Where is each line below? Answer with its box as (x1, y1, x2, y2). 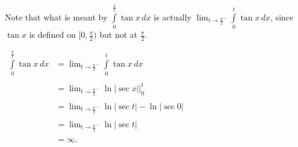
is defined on (29, 28, 76, 41)
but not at (99, 28, 138, 41)
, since (270, 11, 294, 23)
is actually (154, 11, 192, 23)
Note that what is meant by (5, 11, 108, 23)
